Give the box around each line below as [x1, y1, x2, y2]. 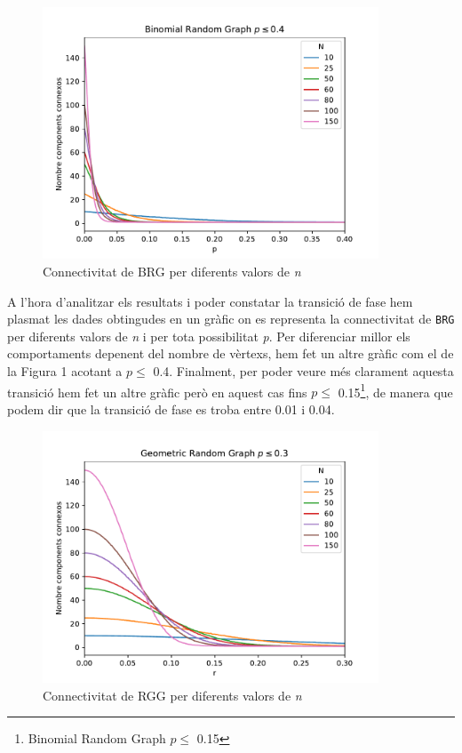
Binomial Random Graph [28, 729, 166, 748]
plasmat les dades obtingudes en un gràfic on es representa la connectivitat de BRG [7, 309, 455, 328]
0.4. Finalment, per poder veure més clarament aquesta [153, 362, 454, 381]
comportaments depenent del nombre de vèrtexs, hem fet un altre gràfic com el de [7, 344, 454, 363]
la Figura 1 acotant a [7, 362, 123, 381]
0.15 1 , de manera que [338, 380, 453, 401]
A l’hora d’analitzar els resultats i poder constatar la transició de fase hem [7, 292, 413, 310]
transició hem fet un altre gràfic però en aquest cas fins [7, 382, 307, 401]
